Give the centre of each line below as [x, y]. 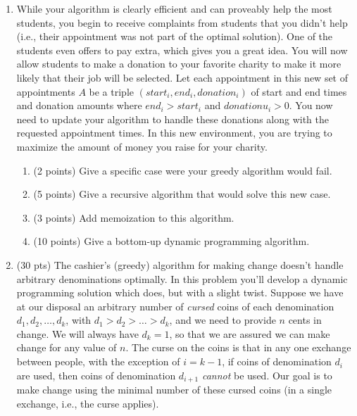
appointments [46, 91]
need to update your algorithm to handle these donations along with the [173, 119]
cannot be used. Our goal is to [267, 375]
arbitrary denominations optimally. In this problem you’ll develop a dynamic [182, 278]
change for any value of [67, 347]
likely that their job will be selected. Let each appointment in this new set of [182, 77]
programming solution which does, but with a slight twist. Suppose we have [180, 292]
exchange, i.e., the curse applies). [88, 403]
